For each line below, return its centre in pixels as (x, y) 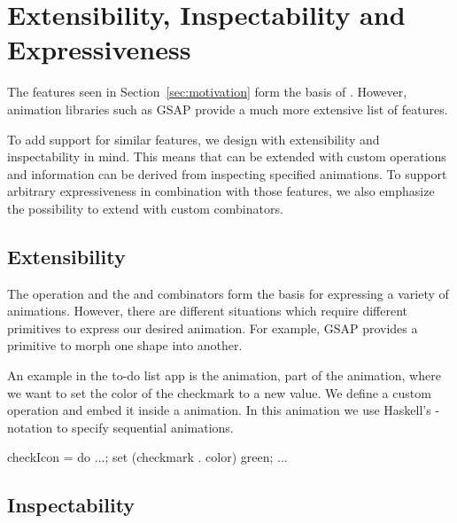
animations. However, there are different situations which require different (207, 311)
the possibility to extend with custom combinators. (145, 208)
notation (30, 427)
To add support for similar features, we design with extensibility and (194, 139)
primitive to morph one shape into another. (125, 345)
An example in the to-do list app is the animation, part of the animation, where (224, 375)
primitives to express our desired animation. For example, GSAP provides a (213, 328)
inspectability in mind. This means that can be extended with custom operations (227, 156)
